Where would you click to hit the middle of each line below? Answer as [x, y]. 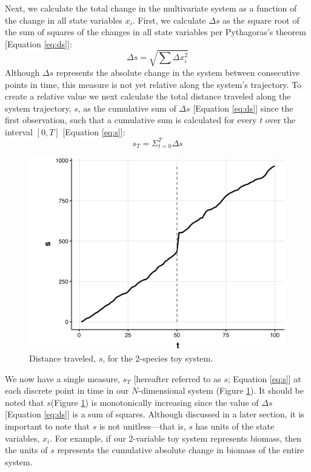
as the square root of [261, 20]
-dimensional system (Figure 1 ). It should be [221, 390]
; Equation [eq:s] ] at [264, 378]
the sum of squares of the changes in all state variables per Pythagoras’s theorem [155, 32]
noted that [25, 402]
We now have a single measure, [62, 378]
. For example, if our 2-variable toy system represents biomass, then [176, 438]
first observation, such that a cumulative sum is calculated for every [131, 120]
